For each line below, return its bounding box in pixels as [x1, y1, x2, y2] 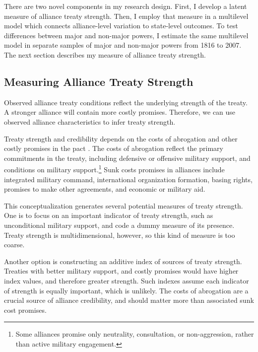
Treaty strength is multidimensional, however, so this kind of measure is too [4, 229, 235, 240]
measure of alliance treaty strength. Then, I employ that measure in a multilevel [4, 10, 249, 21]
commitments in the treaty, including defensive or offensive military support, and [4, 152, 251, 163]
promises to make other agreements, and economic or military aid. [4, 184, 205, 194]
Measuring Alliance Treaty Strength [4, 73, 193, 89]
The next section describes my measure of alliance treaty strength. [4, 49, 206, 60]
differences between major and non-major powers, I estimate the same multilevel [4, 30, 249, 40]
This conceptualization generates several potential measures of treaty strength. [4, 200, 243, 211]
